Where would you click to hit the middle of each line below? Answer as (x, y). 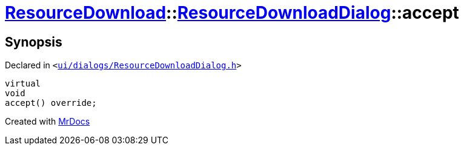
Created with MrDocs (48, 122)
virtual (23, 84)
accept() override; (51, 103)
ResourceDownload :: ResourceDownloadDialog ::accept (232, 13)
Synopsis (34, 42)
